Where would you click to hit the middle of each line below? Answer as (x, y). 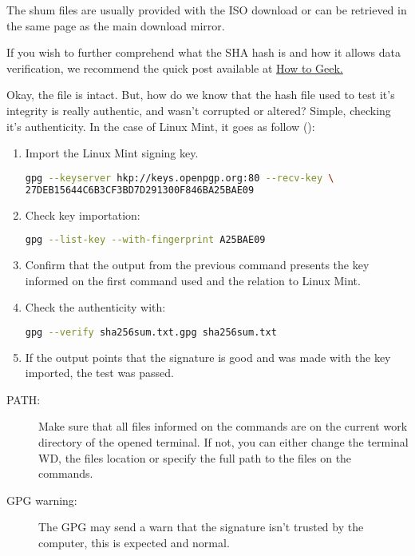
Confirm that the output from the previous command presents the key (197, 264)
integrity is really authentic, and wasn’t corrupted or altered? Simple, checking (199, 110)
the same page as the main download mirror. (116, 25)
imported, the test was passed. (100, 373)
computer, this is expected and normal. (134, 542)
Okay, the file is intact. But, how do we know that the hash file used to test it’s (201, 95)
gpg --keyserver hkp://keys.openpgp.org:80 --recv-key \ (180, 178)
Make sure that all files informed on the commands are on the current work (223, 426)
